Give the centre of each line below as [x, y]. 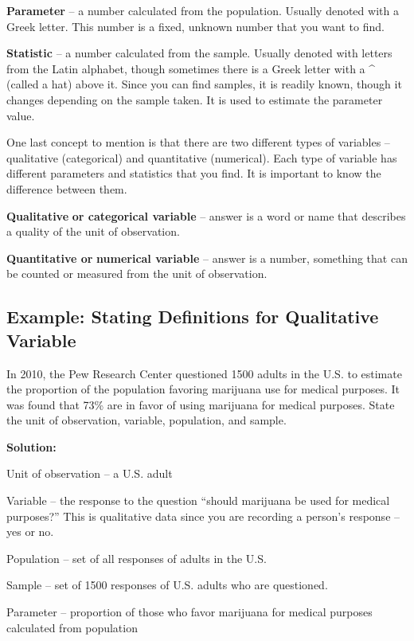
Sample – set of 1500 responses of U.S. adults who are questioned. [167, 585]
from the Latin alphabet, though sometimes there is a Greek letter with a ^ [191, 68]
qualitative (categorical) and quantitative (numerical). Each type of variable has [202, 157]
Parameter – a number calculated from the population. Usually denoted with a [203, 10]
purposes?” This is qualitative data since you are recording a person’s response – [203, 516]
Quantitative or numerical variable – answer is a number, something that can [207, 258]
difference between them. [67, 188]
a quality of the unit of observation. [93, 231]
